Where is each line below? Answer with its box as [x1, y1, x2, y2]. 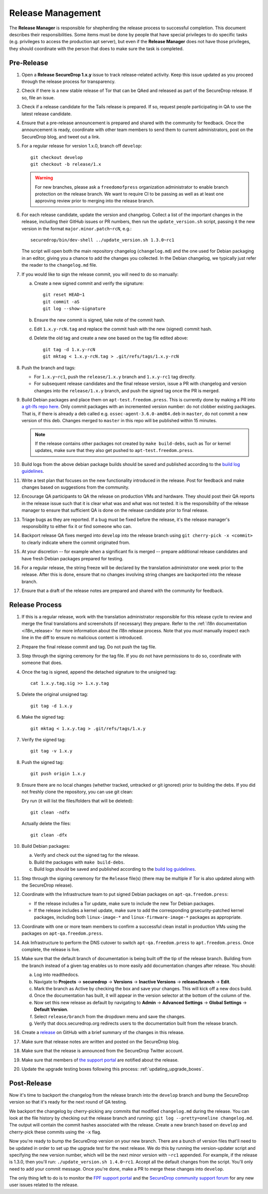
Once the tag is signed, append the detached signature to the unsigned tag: [21, 669, 177, 675]
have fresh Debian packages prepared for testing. [21, 555, 124, 561]
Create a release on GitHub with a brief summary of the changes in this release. [21, 1030, 185, 1036]
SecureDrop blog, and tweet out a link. [21, 134, 100, 140]
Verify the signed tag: [21, 737, 66, 743]
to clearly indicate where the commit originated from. [21, 539, 131, 545]
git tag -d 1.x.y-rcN [43, 347, 95, 352]
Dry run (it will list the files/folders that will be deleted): [21, 798, 134, 804]
